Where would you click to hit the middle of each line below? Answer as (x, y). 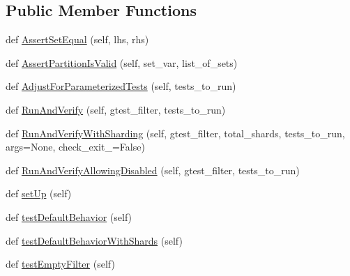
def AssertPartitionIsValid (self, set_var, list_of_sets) (122, 62)
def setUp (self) (39, 193)
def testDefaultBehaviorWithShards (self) (94, 240)
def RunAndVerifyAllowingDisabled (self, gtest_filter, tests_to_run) (153, 170)
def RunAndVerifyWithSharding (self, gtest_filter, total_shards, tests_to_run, (175, 133)
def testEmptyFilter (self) (60, 264)
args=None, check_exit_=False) (75, 147)
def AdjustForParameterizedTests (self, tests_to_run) (121, 86)
